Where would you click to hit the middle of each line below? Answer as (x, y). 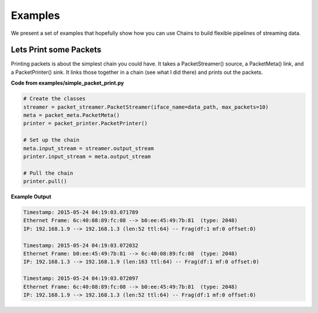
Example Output (31, 197)
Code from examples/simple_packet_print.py (67, 83)
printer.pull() (45, 181)
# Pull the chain (48, 173)
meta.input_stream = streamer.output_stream (89, 148)
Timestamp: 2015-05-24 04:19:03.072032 (81, 245)
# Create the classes (54, 99)
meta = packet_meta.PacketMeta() (72, 115)
